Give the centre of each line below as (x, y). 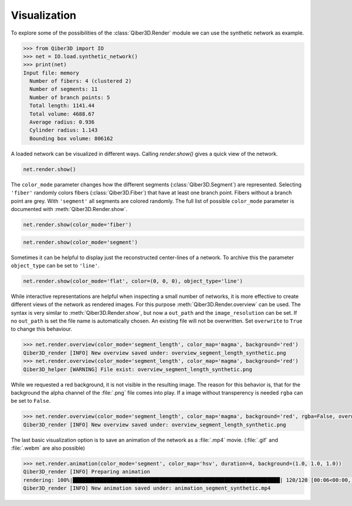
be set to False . (31, 401)
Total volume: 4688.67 (62, 114)
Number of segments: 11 (64, 89)
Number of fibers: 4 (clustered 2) (81, 81)
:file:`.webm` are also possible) (48, 448)
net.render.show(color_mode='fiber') (77, 225)
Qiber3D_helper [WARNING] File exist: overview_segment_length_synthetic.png (138, 369)
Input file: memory (51, 73)
